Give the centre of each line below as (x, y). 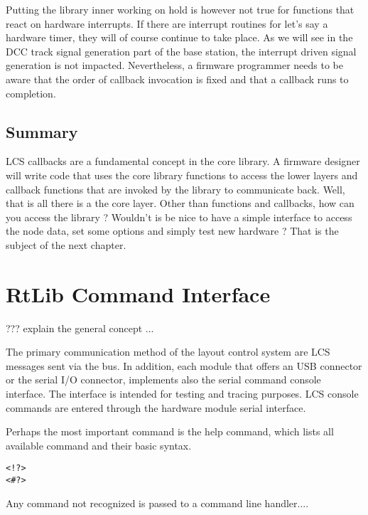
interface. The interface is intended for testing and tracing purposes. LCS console (182, 394)
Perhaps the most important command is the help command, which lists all (170, 431)
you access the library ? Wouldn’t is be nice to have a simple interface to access (179, 217)
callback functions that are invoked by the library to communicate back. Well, (175, 189)
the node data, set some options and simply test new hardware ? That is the (172, 231)
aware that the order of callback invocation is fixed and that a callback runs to (177, 79)
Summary (42, 131)
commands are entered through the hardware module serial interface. (156, 407)
